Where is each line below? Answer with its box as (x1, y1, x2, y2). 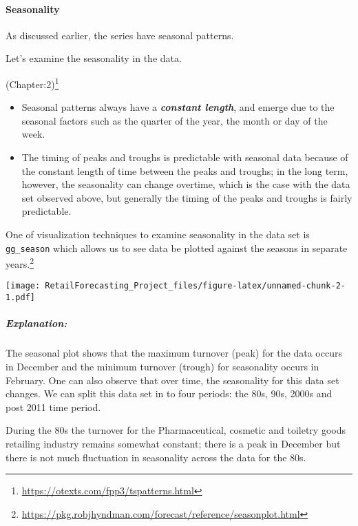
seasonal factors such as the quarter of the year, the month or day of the (21, 113, 328, 127)
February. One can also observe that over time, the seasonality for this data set (6, 372, 339, 387)
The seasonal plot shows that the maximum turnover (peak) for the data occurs (6, 346, 342, 360)
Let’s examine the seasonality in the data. (6, 51, 182, 65)
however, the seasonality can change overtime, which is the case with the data (21, 177, 350, 191)
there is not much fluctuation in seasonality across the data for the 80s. (6, 450, 306, 464)
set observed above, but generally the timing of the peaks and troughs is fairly (21, 190, 352, 204)
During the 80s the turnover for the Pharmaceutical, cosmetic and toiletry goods (6, 423, 346, 437)
